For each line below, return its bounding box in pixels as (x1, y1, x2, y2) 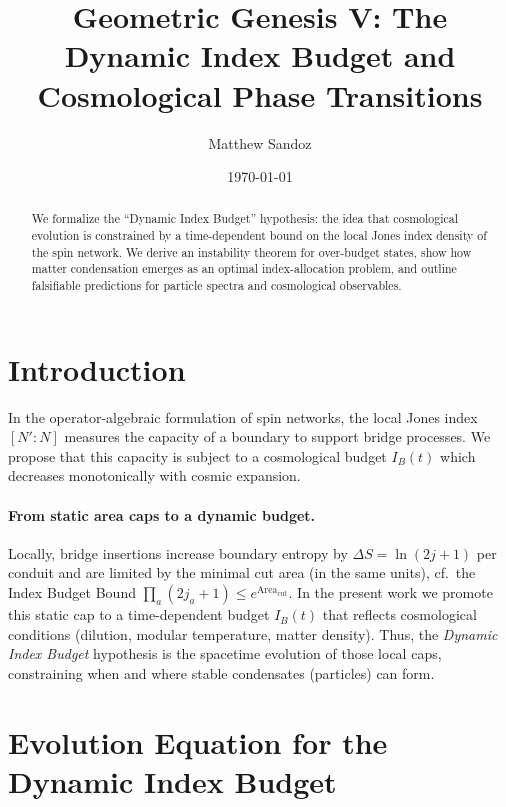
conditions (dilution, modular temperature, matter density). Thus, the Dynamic (8, 623, 498, 644)
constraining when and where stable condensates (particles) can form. (8, 662, 435, 683)
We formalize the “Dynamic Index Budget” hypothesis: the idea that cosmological (31, 210, 459, 227)
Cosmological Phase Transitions (37, 74, 483, 115)
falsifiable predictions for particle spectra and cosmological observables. (31, 277, 402, 294)
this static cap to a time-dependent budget (8, 604, 270, 625)
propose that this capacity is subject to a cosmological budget (8, 445, 387, 466)
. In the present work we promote (288, 582, 493, 603)
